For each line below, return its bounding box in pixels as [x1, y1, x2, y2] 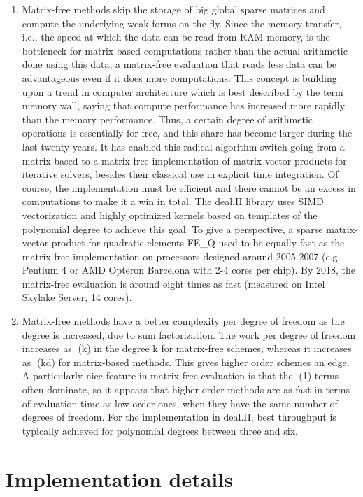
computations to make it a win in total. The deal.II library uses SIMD [22, 194, 324, 209]
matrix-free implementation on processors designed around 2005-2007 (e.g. [22, 248, 341, 263]
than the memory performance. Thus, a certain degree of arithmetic [22, 111, 313, 126]
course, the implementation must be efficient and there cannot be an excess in [22, 180, 356, 195]
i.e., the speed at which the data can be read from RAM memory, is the [22, 29, 330, 44]
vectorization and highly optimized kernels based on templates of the [22, 207, 318, 222]
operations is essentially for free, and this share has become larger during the [22, 125, 353, 140]
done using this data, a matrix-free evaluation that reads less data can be [22, 57, 337, 71]
